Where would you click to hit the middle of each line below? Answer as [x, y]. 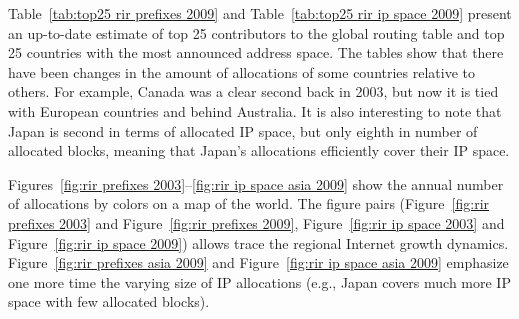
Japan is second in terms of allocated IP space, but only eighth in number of [243, 130]
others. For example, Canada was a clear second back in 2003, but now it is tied [253, 91]
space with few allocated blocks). [109, 301]
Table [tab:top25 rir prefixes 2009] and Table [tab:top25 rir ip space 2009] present [260, 13]
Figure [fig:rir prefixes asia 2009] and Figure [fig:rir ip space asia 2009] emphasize [258, 262]
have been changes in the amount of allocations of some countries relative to [242, 71]
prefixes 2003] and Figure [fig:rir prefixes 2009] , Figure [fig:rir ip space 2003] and [256, 222]
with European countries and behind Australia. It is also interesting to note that [255, 110]
